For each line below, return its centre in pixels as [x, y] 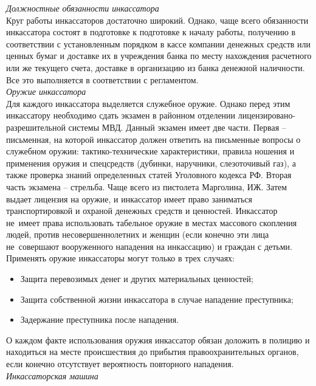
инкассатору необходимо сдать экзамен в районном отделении [121, 115]
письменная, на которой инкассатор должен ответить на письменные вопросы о [153, 139]
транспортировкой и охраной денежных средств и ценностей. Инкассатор [142, 211]
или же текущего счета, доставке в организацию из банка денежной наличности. [156, 67]
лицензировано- [267, 115]
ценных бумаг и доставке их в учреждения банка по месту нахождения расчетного [159, 56]
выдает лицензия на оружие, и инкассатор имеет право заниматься [129, 198]
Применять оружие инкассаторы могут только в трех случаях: [120, 258]
